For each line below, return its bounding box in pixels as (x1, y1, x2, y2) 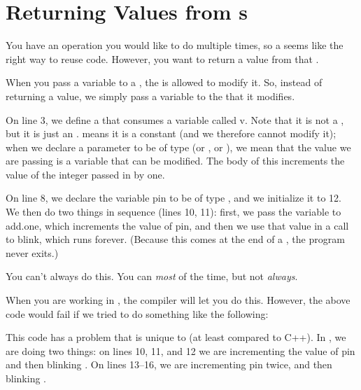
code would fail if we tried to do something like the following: (6, 306, 269, 321)
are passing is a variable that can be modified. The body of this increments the (6, 153, 345, 168)
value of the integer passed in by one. (6, 167, 165, 181)
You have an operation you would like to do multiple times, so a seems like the (6, 38, 344, 53)
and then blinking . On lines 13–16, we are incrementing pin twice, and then (6, 357, 332, 372)
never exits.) (6, 245, 59, 260)
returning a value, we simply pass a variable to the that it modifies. (6, 88, 295, 103)
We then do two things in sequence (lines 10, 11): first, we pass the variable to (6, 204, 341, 219)
